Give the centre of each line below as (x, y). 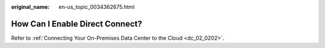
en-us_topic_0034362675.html (97, 7)
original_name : (30, 7)
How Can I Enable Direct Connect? (77, 24)
